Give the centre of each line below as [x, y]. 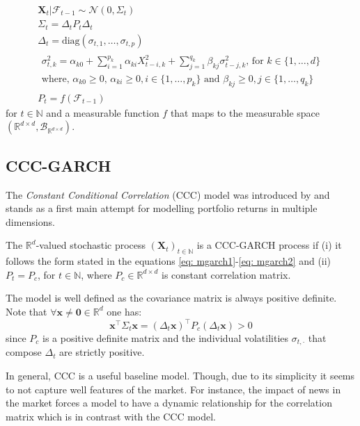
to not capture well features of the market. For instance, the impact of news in [173, 389]
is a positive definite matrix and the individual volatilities [165, 338]
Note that [26, 311]
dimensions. [30, 221]
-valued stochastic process [91, 245]
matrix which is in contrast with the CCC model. [111, 416]
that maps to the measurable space [245, 112]
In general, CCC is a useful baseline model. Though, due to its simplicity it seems [180, 376]
